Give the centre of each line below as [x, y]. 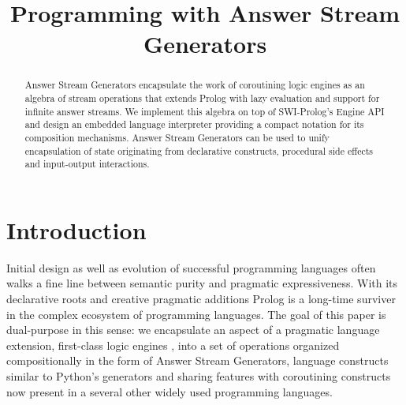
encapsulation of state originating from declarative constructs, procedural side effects [199, 150]
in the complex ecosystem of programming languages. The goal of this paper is [196, 314]
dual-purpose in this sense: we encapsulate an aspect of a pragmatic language [193, 330]
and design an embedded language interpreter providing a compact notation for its [194, 124]
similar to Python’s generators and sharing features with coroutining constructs [199, 376]
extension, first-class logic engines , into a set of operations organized [173, 345]
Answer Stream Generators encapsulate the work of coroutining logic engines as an [195, 85]
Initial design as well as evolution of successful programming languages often [191, 267]
